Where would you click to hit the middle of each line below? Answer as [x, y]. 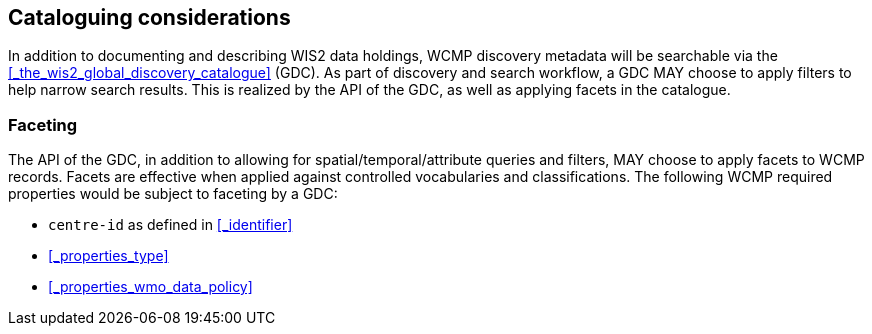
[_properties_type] [108, 256]
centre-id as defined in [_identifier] [170, 225]
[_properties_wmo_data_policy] [150, 287]
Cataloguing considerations [149, 17]
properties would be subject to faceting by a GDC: [173, 194]
